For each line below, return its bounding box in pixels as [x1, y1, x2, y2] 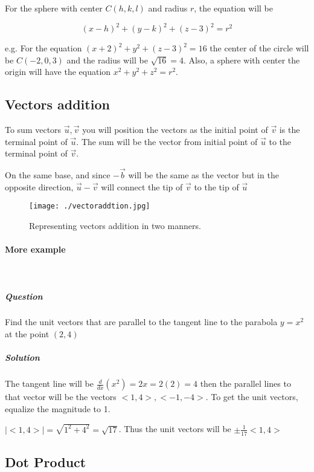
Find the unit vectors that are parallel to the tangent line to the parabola [5, 315, 278, 328]
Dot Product [5, 452, 86, 471]
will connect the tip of [101, 180, 183, 193]
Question [5, 289, 43, 302]
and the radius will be [66, 53, 148, 66]
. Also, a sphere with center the [184, 53, 300, 66]
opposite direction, [5, 180, 74, 193]
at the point [5, 328, 50, 340]
